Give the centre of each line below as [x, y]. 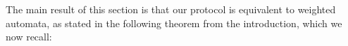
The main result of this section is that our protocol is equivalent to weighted [171, 9]
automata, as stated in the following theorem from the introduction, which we [174, 23]
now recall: [29, 37]
